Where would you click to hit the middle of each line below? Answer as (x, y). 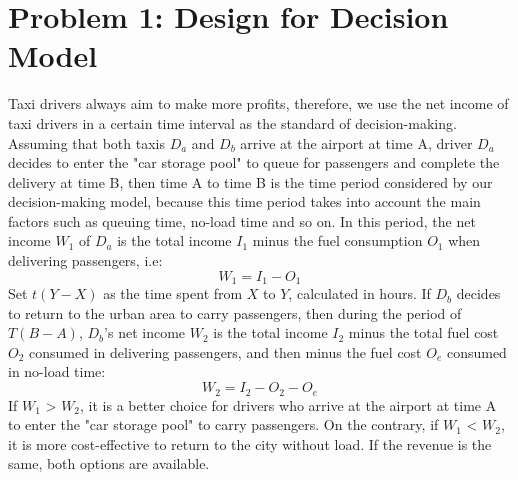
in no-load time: (57, 371)
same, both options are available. (109, 463)
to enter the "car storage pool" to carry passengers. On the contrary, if (223, 424)
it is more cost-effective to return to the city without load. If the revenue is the (250, 443)
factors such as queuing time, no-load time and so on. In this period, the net (242, 220)
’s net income (145, 332)
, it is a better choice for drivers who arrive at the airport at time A (288, 404)
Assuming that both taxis (86, 142)
